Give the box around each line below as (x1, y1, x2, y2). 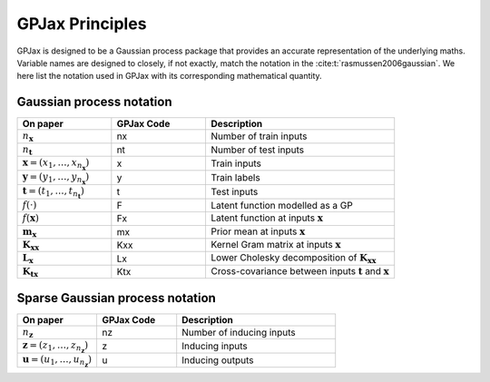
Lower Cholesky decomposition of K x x (211, 251, 377, 266)
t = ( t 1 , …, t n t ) (22, 184, 85, 200)
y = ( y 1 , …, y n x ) (22, 171, 90, 186)
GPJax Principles (16, 14, 147, 34)
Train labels (211, 171, 260, 183)
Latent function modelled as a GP (211, 199, 353, 211)
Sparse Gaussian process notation (16, 290, 217, 306)
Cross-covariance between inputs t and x (211, 264, 389, 277)
